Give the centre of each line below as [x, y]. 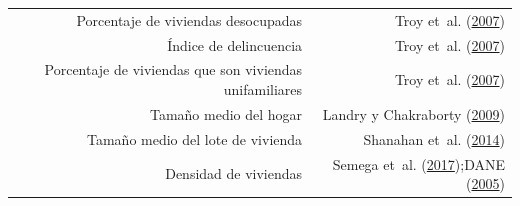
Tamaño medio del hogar [226, 113]
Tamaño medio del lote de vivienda [195, 138]
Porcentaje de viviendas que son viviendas [173, 69]
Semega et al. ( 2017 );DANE [418, 163]
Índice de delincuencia [235, 44]
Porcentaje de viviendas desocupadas [189, 19]
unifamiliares [263, 89]
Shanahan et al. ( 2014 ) [434, 138]
